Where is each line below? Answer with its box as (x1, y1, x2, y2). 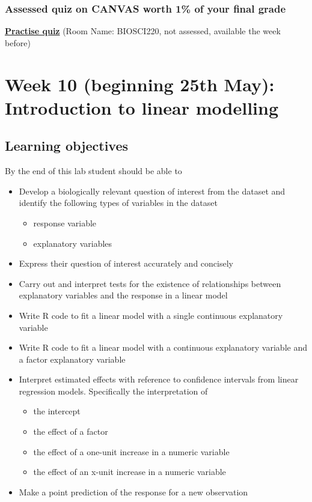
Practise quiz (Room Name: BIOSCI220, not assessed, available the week (5, 25, 281, 37)
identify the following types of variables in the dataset (19, 196, 218, 209)
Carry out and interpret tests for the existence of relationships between (19, 277, 281, 289)
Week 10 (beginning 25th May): (5, 71, 275, 96)
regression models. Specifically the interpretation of (19, 384, 208, 397)
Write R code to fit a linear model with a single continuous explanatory (19, 309, 283, 321)
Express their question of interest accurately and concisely (19, 257, 233, 270)
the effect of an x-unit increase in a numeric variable (33, 465, 226, 478)
